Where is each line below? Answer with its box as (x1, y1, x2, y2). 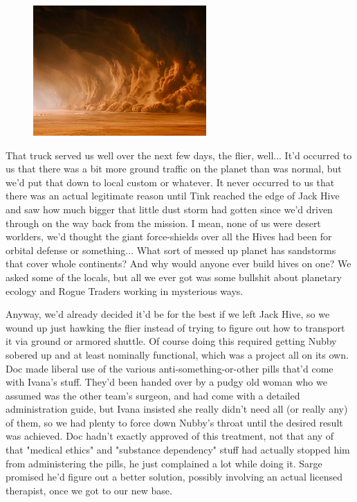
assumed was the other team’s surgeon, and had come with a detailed (6, 388, 300, 402)
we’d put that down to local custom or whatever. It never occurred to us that (6, 174, 335, 189)
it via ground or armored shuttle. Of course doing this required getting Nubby (6, 334, 337, 348)
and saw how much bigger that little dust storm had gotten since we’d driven (6, 201, 333, 216)
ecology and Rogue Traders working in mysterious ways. (6, 283, 244, 298)
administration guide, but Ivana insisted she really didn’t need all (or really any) (6, 402, 348, 416)
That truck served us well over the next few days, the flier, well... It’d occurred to (6, 147, 352, 162)
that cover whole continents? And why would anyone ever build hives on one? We (6, 256, 351, 271)
